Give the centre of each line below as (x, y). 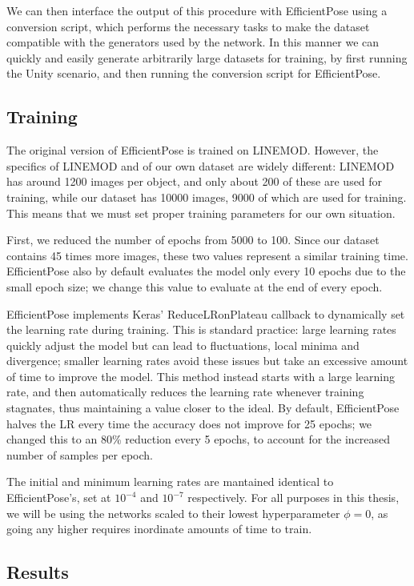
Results (38, 572)
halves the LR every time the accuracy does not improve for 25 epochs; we (189, 423)
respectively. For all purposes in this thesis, (293, 498)
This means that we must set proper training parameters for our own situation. (201, 213)
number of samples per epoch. (80, 454)
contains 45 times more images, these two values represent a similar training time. (207, 255)
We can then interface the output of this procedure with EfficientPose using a (197, 10)
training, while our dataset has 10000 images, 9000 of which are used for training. (207, 197)
